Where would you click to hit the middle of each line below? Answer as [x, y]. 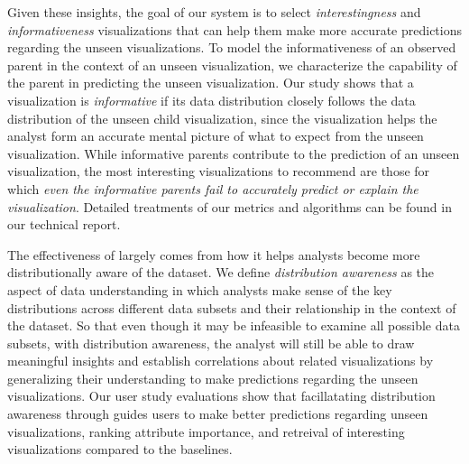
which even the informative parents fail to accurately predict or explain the [213, 188]
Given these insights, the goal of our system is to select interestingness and [214, 12]
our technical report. [64, 224]
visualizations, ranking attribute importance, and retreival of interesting [206, 431]
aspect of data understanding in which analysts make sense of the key [200, 289]
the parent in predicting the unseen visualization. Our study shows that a [211, 83]
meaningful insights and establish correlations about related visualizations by [221, 361]
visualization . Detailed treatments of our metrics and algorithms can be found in [230, 206]
